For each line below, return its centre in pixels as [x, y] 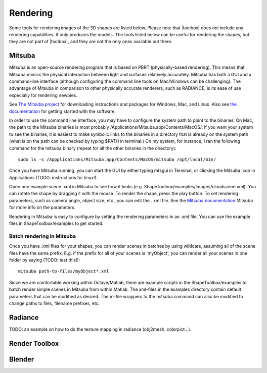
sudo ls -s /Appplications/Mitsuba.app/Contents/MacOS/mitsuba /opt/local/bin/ [117, 159]
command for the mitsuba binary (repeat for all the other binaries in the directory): [93, 148]
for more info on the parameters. [42, 208]
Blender [22, 359]
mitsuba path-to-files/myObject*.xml [64, 271]
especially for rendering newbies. [43, 95]
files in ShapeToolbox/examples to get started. [56, 223]
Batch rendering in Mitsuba [43, 236]
